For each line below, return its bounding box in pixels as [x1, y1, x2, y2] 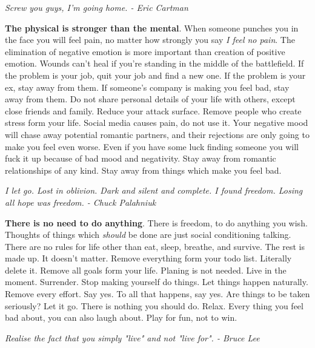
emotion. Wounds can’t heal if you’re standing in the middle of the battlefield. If [5, 57, 304, 70]
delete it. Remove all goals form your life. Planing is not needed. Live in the [5, 263, 287, 276]
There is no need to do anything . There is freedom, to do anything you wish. [5, 216, 308, 229]
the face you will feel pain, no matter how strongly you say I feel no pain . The [5, 33, 295, 46]
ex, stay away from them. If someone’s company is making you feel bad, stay [5, 80, 290, 93]
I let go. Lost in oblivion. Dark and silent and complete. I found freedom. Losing [5, 184, 303, 197]
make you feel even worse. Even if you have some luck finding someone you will [5, 140, 299, 153]
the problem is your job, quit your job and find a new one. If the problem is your [5, 68, 306, 81]
